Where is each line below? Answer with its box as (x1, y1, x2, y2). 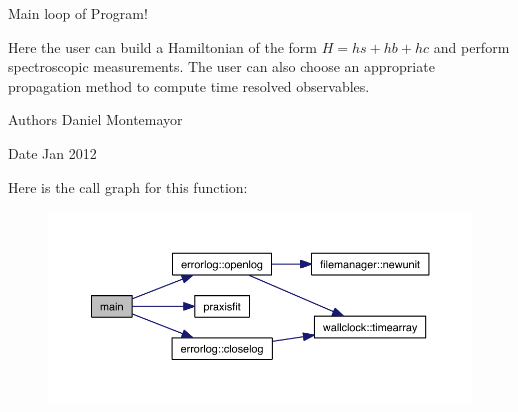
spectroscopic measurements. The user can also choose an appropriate (8, 56, 435, 77)
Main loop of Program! (8, 3, 148, 23)
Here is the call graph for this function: (8, 176, 248, 197)
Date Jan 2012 (8, 142, 97, 163)
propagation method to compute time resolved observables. (8, 75, 370, 96)
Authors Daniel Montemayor (8, 109, 183, 130)
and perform (433, 36, 510, 57)
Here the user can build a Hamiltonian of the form (8, 36, 317, 57)
